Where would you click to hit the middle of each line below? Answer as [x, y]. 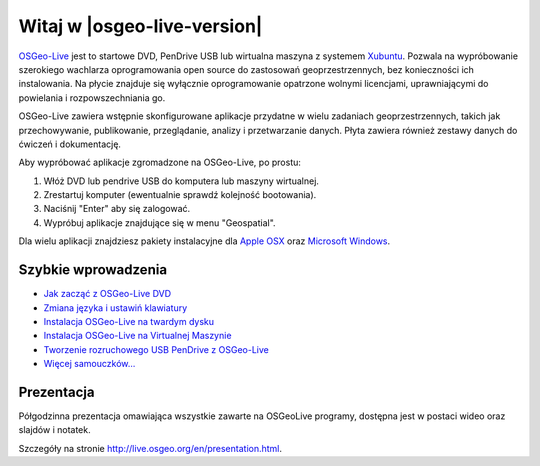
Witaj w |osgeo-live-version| [140, 26]
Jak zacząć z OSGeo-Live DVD [107, 294]
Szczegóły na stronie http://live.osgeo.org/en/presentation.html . [150, 448]
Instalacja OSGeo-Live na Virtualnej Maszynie [137, 336]
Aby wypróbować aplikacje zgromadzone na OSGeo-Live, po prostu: [160, 162]
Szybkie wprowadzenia [93, 270]
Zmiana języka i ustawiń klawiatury [115, 307]
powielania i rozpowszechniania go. [92, 97]
